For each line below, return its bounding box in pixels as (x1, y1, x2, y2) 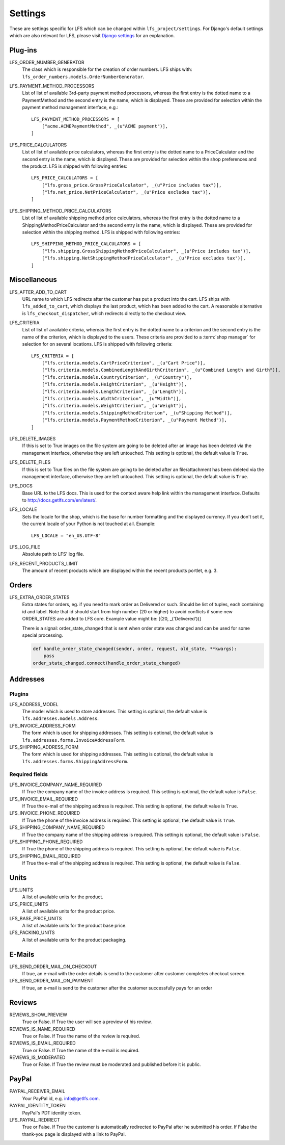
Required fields (9, 771, 48, 778)
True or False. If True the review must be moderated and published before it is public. (22, 1061, 201, 1068)
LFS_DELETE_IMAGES (9, 435, 56, 441)
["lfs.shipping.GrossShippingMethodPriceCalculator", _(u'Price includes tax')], (41, 248, 251, 254)
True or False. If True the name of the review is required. (22, 1033, 140, 1039)
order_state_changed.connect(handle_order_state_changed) (33, 660, 181, 666)
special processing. (22, 632, 63, 638)
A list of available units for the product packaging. (22, 936, 127, 943)
